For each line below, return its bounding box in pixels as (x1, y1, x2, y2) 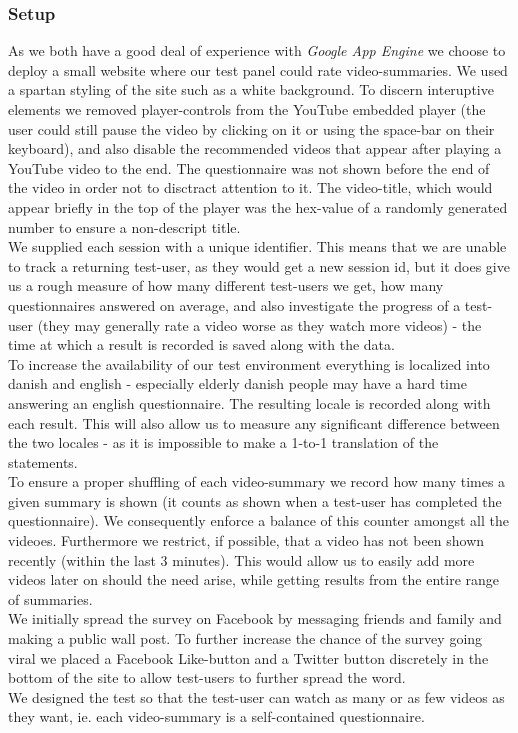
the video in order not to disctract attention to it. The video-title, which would (8, 177, 493, 198)
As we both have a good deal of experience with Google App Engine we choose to (8, 40, 506, 61)
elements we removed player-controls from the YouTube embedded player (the (8, 99, 486, 119)
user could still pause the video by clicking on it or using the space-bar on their (8, 118, 495, 139)
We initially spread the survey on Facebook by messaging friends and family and (8, 608, 502, 629)
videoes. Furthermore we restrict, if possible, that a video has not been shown (8, 530, 485, 551)
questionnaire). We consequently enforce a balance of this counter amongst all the (8, 510, 509, 531)
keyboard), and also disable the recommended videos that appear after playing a (8, 138, 502, 159)
